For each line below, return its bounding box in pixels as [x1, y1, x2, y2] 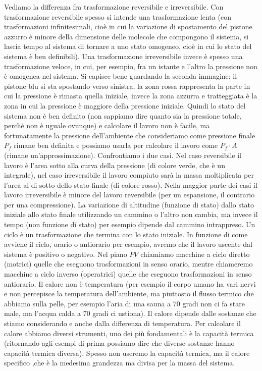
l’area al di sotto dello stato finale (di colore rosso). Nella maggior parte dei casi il [4, 179, 257, 190]
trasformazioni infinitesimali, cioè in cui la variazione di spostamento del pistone [4, 21, 252, 32]
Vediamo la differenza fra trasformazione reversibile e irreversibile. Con [4, 2, 224, 12]
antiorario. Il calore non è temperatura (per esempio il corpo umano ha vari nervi [4, 278, 256, 289]
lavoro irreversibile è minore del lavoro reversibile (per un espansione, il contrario [4, 189, 255, 200]
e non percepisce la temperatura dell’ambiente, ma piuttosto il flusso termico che [4, 288, 254, 299]
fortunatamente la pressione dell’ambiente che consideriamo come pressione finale [4, 130, 255, 140]
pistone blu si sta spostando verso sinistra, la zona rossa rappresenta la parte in [4, 80, 250, 91]
